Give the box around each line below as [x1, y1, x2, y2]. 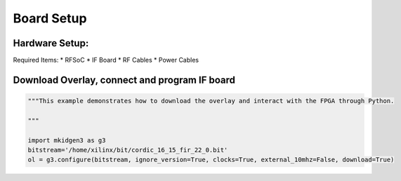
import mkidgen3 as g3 [27, 136, 106, 144]
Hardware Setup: [13, 37, 89, 49]
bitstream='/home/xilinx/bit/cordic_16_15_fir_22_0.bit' [27, 146, 228, 154]
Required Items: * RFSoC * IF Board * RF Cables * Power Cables [13, 56, 199, 65]
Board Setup [13, 11, 87, 26]
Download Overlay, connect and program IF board [13, 74, 235, 86]
